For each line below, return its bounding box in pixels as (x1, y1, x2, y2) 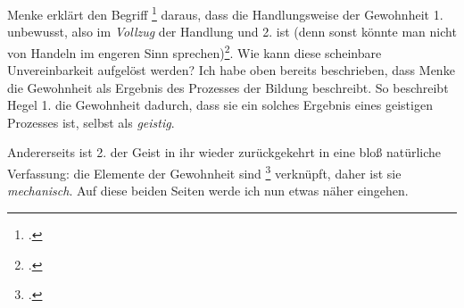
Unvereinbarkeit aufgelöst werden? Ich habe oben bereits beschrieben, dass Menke (7, 61, 455, 79)
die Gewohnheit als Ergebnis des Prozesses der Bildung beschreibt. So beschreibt (7, 78, 449, 96)
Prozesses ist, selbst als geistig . (7, 112, 175, 131)
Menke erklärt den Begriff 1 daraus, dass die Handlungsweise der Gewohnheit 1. (7, 3, 443, 23)
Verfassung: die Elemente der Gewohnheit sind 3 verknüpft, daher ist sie (7, 162, 402, 182)
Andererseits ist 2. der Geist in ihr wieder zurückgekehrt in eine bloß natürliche (7, 143, 442, 162)
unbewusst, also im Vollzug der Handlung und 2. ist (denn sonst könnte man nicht (7, 22, 457, 41)
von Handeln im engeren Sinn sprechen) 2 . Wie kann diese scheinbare (7, 40, 382, 62)
